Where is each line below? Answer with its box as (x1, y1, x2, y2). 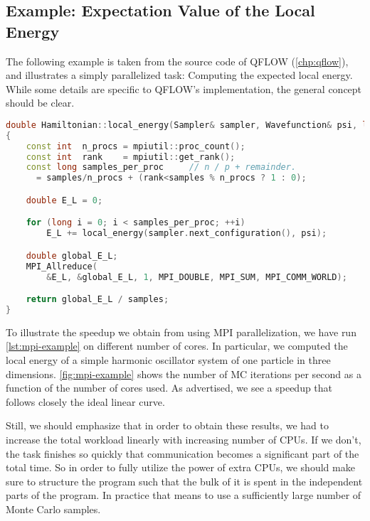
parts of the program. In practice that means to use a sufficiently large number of (6, 488, 361, 503)
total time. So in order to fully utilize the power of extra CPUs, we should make (6, 460, 355, 475)
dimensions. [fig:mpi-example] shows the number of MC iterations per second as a (6, 366, 361, 381)
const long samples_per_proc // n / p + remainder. (26, 162, 297, 173)
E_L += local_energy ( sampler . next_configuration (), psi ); (46, 228, 327, 239)
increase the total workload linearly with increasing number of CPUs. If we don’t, (6, 432, 361, 446)
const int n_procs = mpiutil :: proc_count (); (26, 141, 245, 151)
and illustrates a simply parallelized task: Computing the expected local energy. (6, 68, 353, 82)
